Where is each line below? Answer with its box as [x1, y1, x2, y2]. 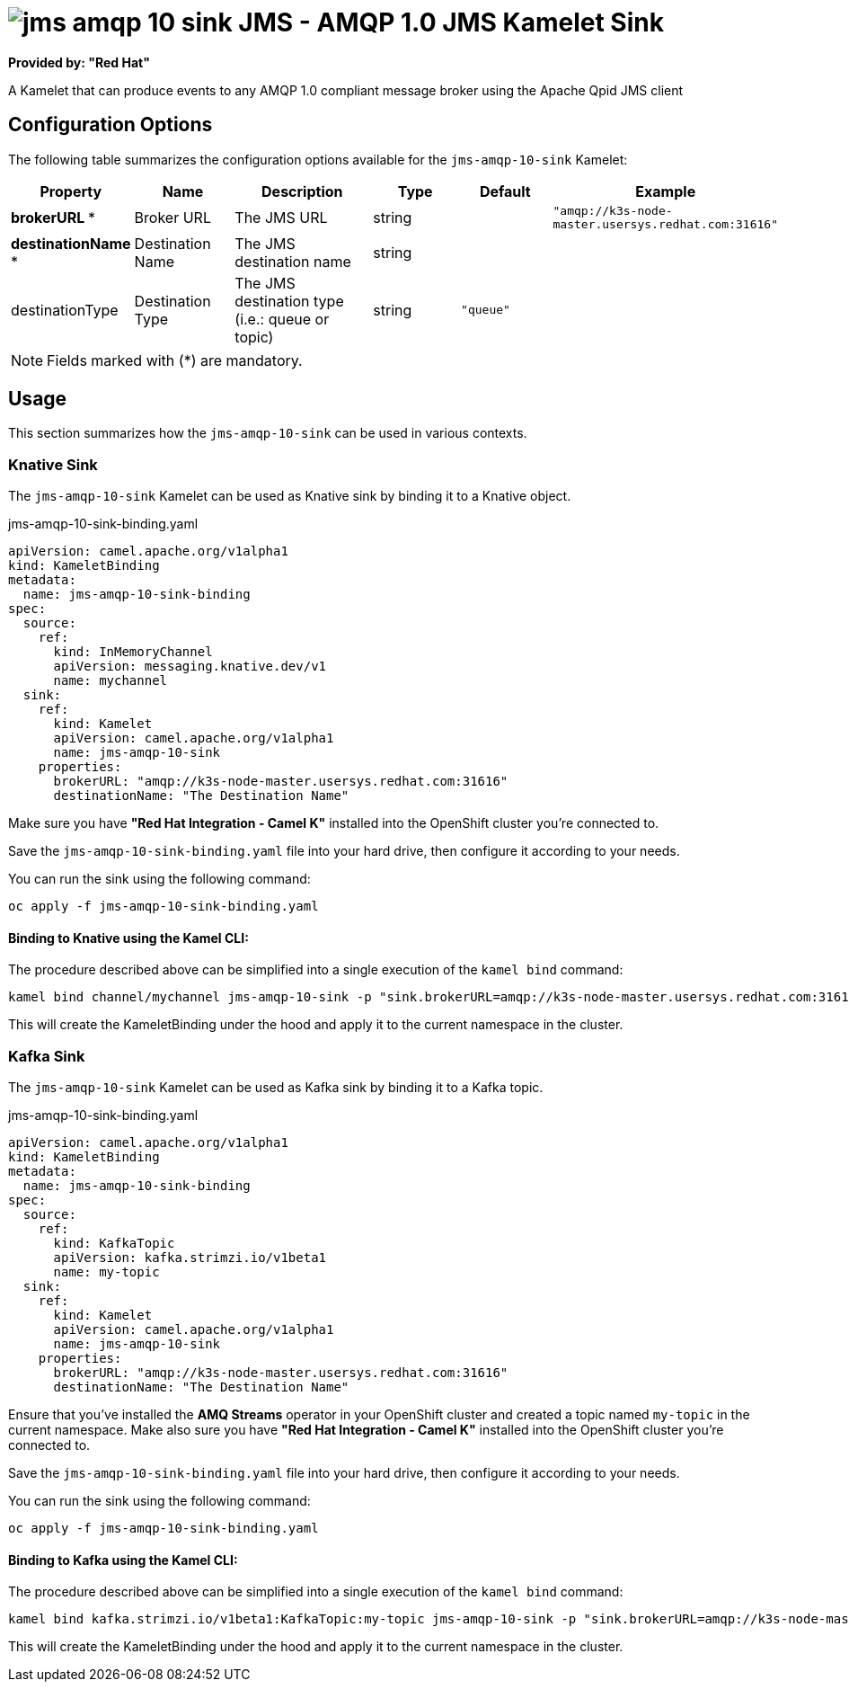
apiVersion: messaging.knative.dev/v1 [53, 659, 327, 674]
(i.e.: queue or [234, 309, 330, 328]
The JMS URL [234, 208, 328, 227]
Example [635, 182, 696, 200]
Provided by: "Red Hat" [8, 54, 150, 70]
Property [40, 182, 102, 200]
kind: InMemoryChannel [53, 644, 213, 660]
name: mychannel [53, 673, 168, 689]
